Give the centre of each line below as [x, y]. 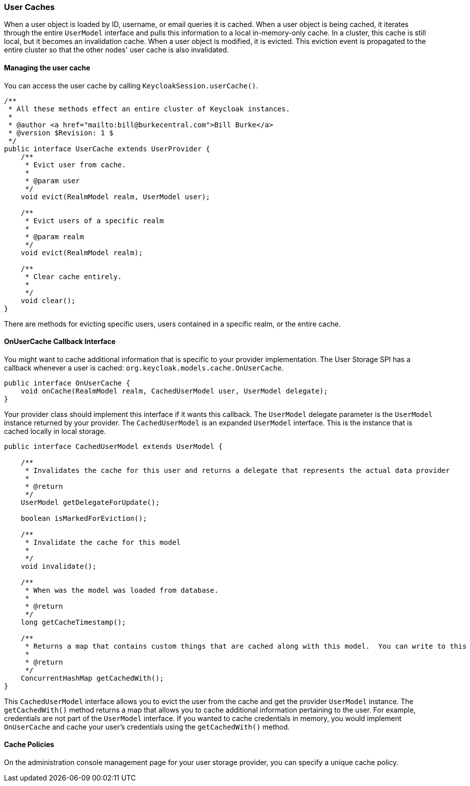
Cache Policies [29, 745]
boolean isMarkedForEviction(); [84, 518]
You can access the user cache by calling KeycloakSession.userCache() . [131, 85]
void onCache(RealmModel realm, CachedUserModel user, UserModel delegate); [174, 391]
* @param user [52, 181]
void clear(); [48, 300]
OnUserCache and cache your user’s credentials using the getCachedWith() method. [147, 727]
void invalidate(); [59, 566]
